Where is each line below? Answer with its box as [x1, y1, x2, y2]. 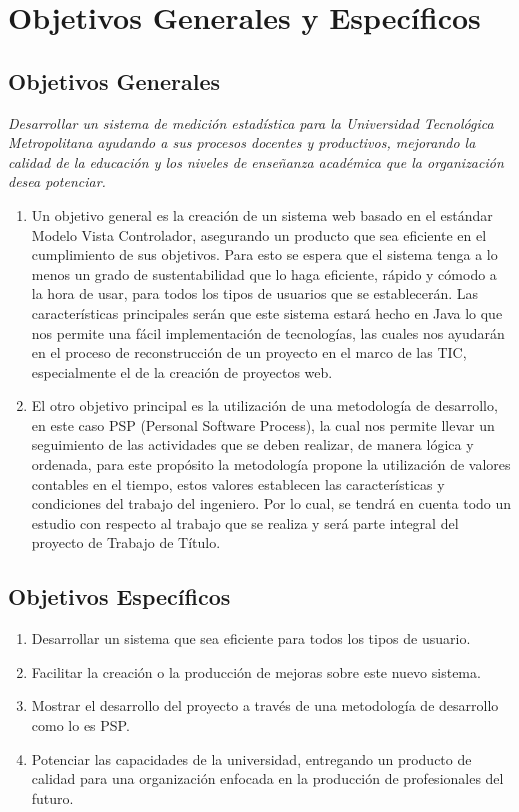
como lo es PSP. [31, 715, 130, 736]
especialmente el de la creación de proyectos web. [31, 361, 333, 382]
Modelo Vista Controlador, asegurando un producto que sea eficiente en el [31, 224, 487, 245]
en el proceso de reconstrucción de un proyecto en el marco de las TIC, [31, 342, 467, 363]
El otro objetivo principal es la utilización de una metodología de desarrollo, [31, 395, 498, 416]
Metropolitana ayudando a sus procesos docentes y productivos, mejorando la [8, 132, 476, 153]
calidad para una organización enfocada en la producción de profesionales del [31, 768, 504, 789]
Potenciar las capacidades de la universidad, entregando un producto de [31, 748, 472, 769]
